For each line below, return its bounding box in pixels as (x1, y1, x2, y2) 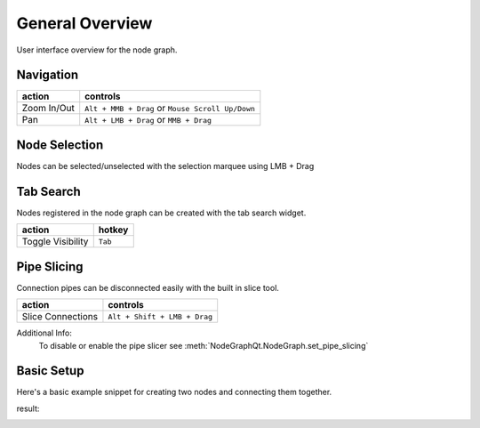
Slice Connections (21, 311, 98, 323)
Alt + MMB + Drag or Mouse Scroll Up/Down (84, 102, 255, 115)
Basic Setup (16, 363, 84, 378)
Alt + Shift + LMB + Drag (108, 311, 213, 321)
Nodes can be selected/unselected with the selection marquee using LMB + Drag (16, 160, 315, 171)
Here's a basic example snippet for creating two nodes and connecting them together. (16, 387, 332, 398)
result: (16, 403, 40, 414)
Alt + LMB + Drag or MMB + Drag (84, 114, 212, 126)
